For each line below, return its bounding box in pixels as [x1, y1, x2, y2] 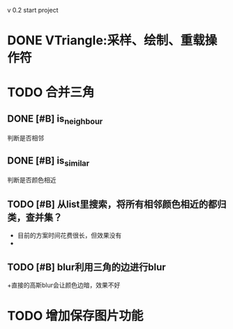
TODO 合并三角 [7, 85, 95, 101]
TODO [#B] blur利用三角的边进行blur [7, 261, 166, 273]
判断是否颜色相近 [7, 176, 57, 184]
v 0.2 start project [7, 6, 59, 14]
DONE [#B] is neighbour [7, 112, 103, 126]
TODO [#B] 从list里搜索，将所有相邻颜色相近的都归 [7, 198, 227, 210]
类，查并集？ [7, 211, 63, 223]
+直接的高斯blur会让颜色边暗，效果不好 [7, 281, 121, 289]
